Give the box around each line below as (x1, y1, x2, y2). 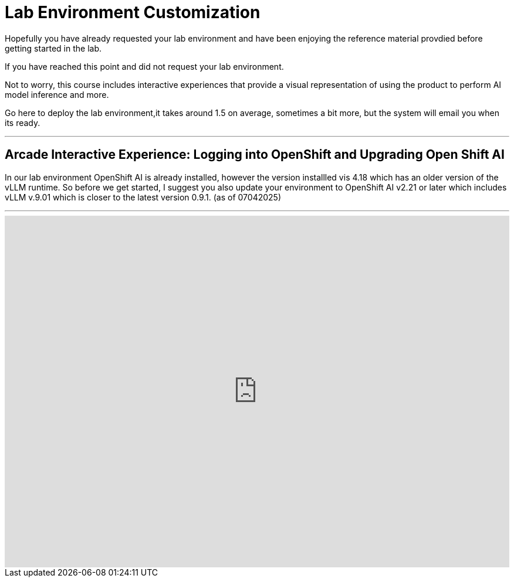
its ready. (5, 117, 40, 128)
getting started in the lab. (5, 43, 102, 53)
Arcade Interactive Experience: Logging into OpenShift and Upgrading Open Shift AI (5, 147, 505, 162)
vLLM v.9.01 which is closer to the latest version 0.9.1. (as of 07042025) (5, 192, 282, 202)
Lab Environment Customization (5, 2, 261, 22)
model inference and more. (5, 89, 109, 100)
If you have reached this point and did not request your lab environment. (5, 61, 284, 72)
